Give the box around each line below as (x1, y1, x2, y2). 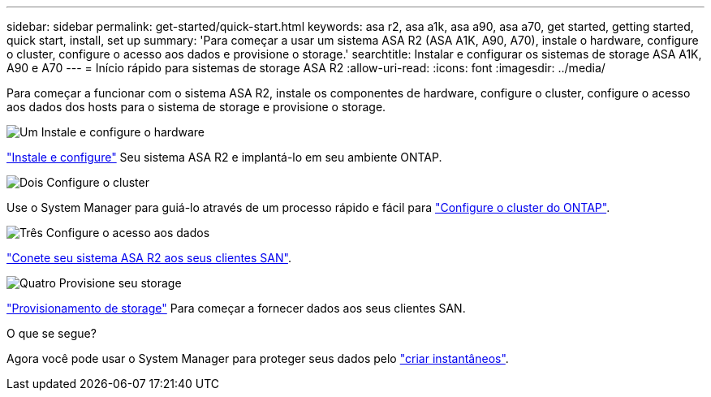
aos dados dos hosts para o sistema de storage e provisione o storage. (6, 100, 386, 114)
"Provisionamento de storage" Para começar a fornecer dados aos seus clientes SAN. (6, 301, 466, 315)
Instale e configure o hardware (41, 125, 205, 139)
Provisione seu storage (58, 276, 182, 290)
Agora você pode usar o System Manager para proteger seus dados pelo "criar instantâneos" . (6, 352, 509, 365)
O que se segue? (6, 326, 97, 340)
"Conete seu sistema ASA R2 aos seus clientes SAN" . (6, 251, 291, 265)
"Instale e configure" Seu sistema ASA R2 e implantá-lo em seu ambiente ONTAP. (6, 150, 442, 164)
